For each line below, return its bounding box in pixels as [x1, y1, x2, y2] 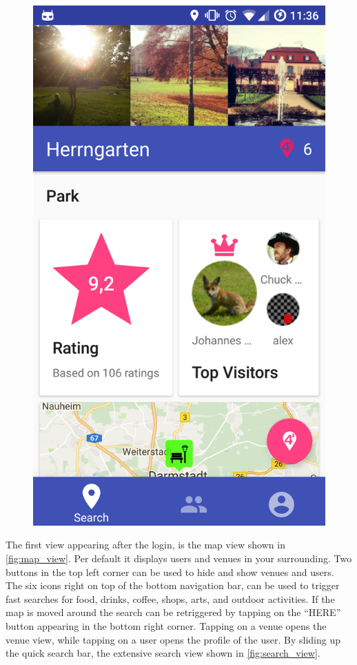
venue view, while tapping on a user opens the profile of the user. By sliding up [6, 632, 340, 646]
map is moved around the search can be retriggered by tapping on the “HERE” [6, 605, 341, 619]
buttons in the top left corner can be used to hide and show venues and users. [6, 564, 334, 579]
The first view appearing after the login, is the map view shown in [6, 537, 285, 552]
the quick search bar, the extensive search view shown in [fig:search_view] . [6, 646, 320, 660]
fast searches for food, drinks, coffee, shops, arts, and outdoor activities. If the [6, 591, 335, 606]
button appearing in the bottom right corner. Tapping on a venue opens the [6, 618, 327, 633]
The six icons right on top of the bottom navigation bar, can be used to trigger [6, 578, 340, 593]
